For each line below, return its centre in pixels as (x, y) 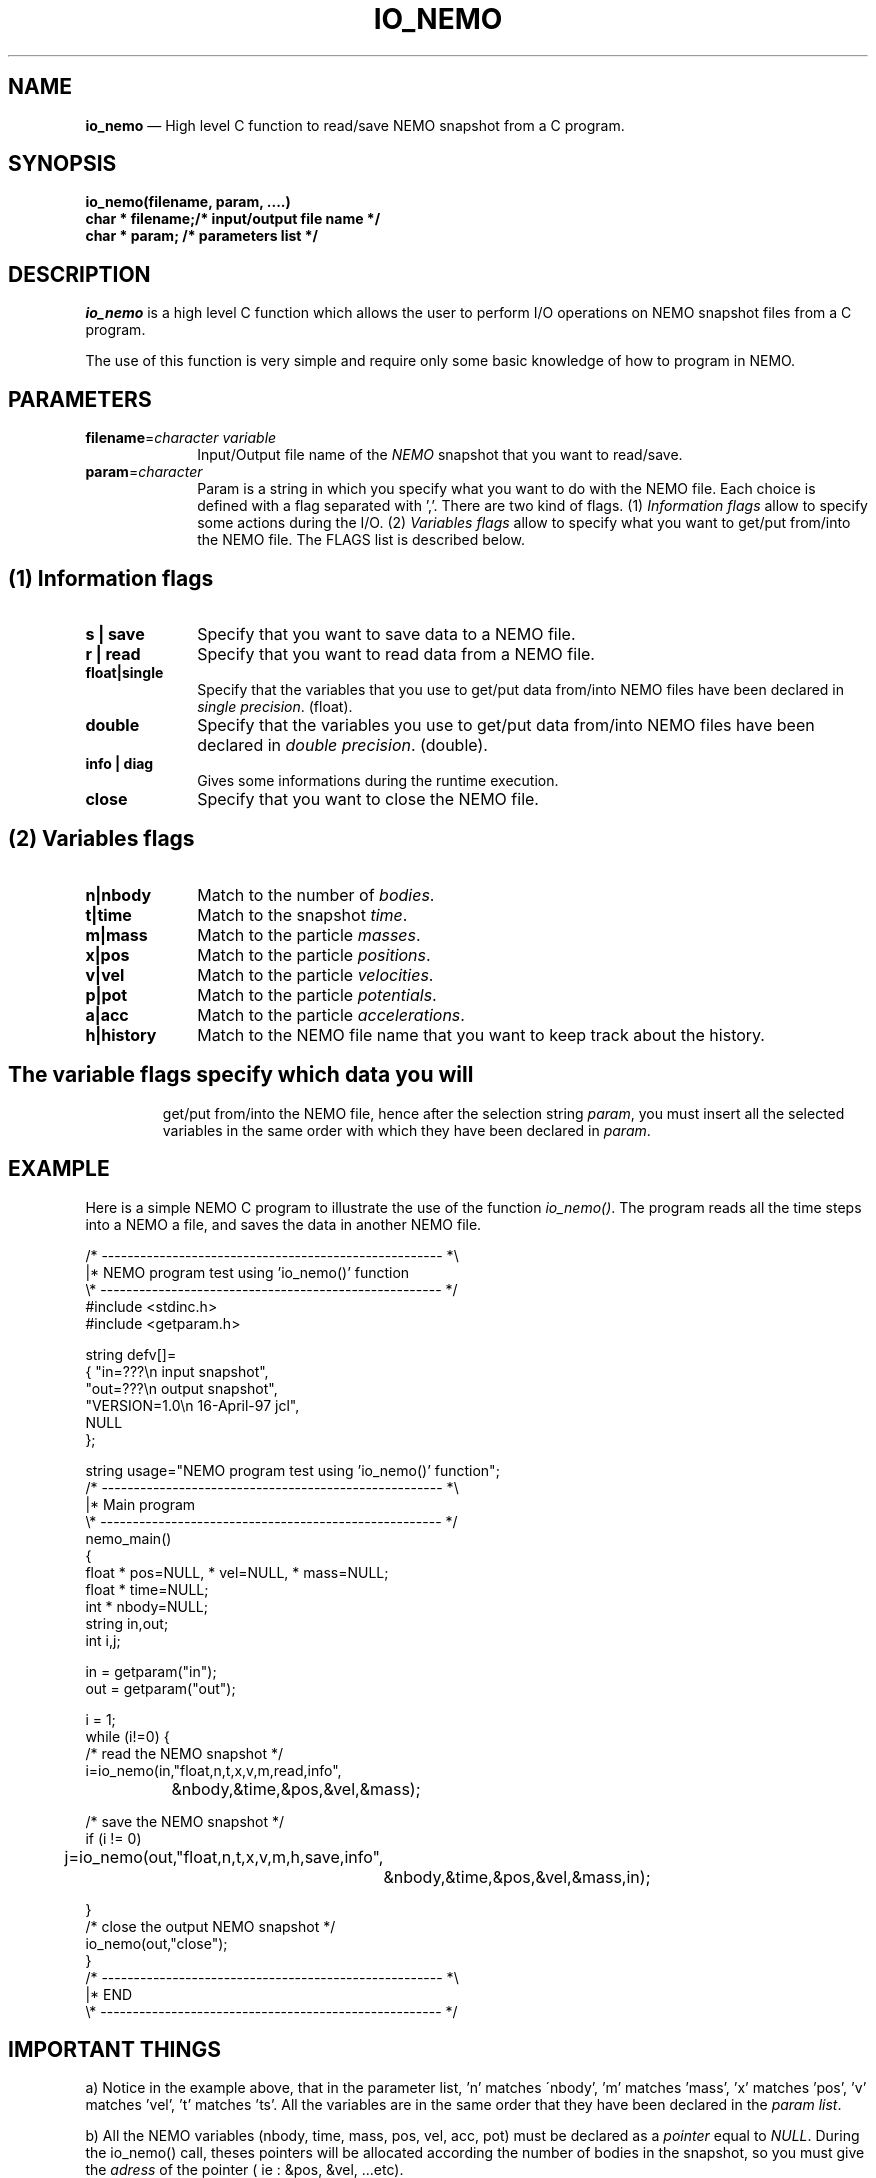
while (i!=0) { (127, 1736)
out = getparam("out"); (160, 1688)
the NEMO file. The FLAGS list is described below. (361, 540)
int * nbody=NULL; (146, 1606)
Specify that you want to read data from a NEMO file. (396, 653)
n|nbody (118, 894)
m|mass (116, 934)
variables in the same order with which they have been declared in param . (406, 1130)
